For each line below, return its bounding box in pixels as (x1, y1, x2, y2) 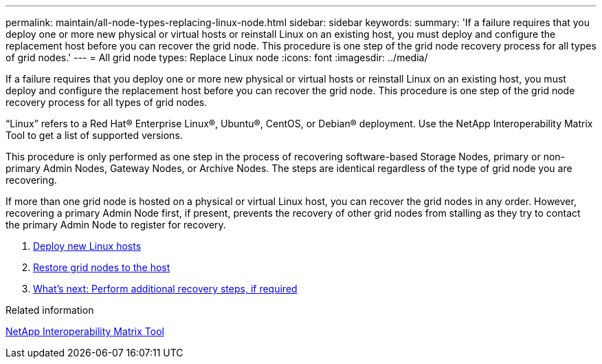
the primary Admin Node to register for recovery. (5, 219, 226, 231)
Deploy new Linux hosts (33, 240, 142, 252)
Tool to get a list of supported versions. (5, 129, 183, 141)
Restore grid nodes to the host (33, 261, 170, 273)
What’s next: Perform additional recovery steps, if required (33, 283, 298, 295)
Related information (5, 304, 94, 316)
